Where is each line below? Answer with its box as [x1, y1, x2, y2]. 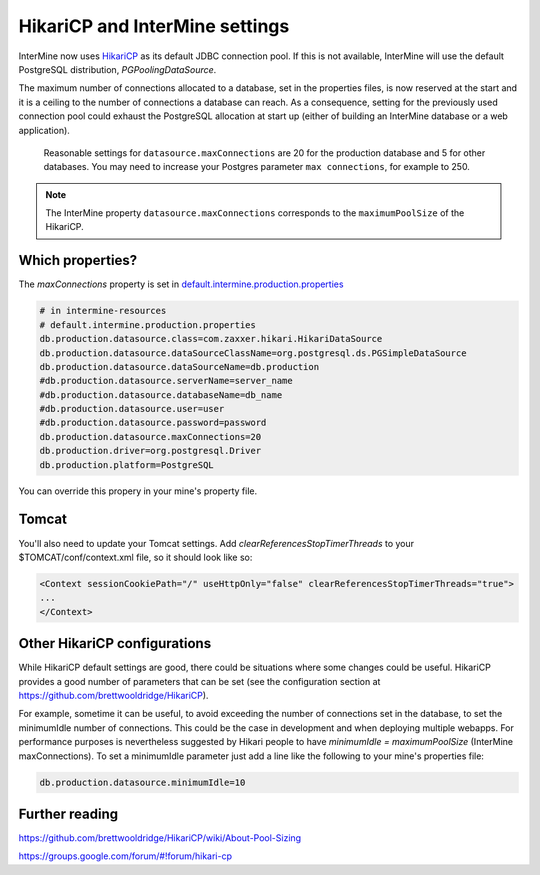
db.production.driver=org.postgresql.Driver [39, 445, 262, 457]
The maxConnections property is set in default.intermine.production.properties [18, 278, 344, 290]
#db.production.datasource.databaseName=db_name [39, 389, 283, 400]
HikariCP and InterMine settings [18, 15, 290, 37]
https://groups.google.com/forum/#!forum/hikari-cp [18, 850, 233, 862]
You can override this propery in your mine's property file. [18, 485, 258, 497]
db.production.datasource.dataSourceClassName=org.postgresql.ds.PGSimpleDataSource [39, 347, 467, 359]
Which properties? [18, 252, 138, 269]
